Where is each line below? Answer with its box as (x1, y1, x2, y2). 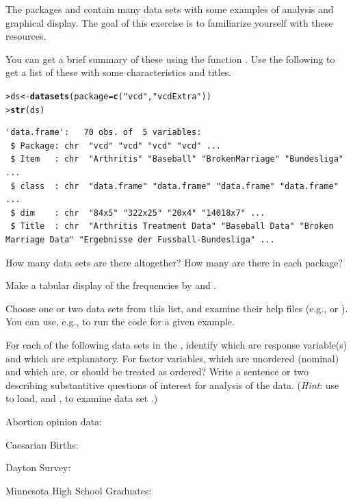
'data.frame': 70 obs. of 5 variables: (5, 127, 202, 138)
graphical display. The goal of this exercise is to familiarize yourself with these (5, 15, 333, 29)
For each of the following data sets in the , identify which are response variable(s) (5, 338, 348, 351)
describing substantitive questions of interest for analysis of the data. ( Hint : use (5, 377, 339, 392)
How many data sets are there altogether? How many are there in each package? (5, 255, 343, 269)
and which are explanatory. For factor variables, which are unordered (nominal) (5, 351, 339, 365)
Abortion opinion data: (5, 414, 102, 428)
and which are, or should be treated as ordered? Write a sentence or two (5, 364, 309, 379)
